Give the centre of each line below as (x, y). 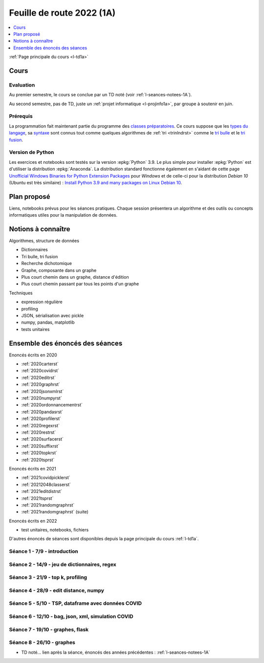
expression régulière (42, 302)
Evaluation (22, 85)
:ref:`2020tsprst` (38, 460)
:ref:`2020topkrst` (39, 453)
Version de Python (32, 153)
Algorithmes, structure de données (44, 241)
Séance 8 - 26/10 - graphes (42, 642)
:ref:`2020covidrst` (40, 371)
